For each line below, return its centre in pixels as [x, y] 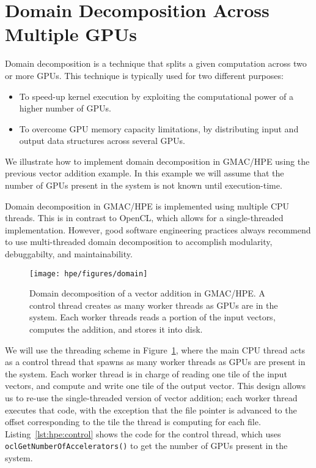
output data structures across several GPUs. [102, 141]
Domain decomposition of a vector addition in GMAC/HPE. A [147, 293]
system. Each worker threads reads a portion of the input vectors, [152, 317]
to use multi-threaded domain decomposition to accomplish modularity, [139, 242]
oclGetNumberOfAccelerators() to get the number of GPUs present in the [146, 446]
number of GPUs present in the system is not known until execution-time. [144, 185]
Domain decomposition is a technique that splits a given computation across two [156, 63]
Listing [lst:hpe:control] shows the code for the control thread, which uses [143, 433]
